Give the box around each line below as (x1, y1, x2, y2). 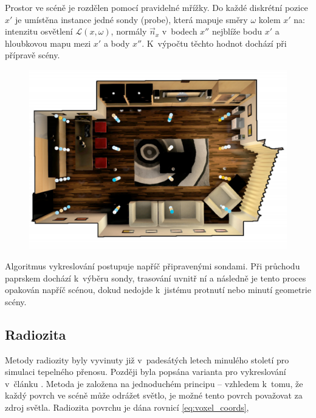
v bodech (162, 25, 197, 38)
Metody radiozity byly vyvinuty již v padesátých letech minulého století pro (5, 353, 289, 366)
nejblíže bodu (211, 25, 263, 38)
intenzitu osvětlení (5, 25, 73, 38)
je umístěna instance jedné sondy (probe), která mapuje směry (15, 13, 248, 25)
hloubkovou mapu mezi (5, 36, 91, 49)
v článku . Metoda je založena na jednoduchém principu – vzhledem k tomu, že (5, 377, 303, 389)
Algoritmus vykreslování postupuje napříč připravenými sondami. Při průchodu (5, 259, 300, 272)
